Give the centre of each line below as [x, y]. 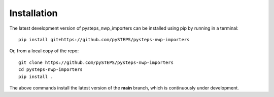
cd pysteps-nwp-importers [51, 70]
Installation [33, 13]
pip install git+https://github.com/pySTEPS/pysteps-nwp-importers [104, 39]
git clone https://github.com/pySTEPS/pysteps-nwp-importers [96, 62]
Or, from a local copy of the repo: [44, 51]
